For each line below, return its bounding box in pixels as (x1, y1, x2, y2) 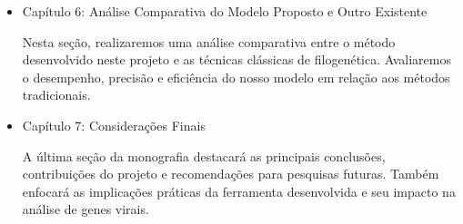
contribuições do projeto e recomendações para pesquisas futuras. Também (22, 164, 439, 183)
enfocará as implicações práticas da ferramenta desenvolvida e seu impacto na (22, 181, 456, 200)
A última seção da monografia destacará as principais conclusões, (22, 146, 386, 165)
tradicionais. (22, 85, 91, 104)
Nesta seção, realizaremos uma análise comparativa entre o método (22, 32, 396, 51)
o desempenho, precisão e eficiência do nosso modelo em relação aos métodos (22, 67, 450, 86)
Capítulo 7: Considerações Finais (22, 115, 206, 134)
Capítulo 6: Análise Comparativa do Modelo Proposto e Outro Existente (22, 2, 428, 20)
